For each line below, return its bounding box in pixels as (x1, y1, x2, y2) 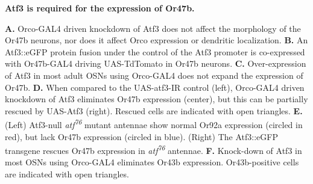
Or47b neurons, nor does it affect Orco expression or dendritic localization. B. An (5, 34, 308, 46)
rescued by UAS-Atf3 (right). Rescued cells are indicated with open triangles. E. (5, 104, 303, 117)
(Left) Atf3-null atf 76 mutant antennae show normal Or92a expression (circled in (5, 117, 303, 130)
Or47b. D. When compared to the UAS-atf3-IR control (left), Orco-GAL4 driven (5, 81, 305, 93)
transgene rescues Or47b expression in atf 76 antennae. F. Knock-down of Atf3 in (5, 143, 302, 156)
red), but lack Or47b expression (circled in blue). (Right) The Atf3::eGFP (5, 130, 278, 143)
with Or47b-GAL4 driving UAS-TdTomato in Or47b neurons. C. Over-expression (5, 57, 306, 70)
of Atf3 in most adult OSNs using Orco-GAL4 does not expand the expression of (5, 69, 303, 81)
